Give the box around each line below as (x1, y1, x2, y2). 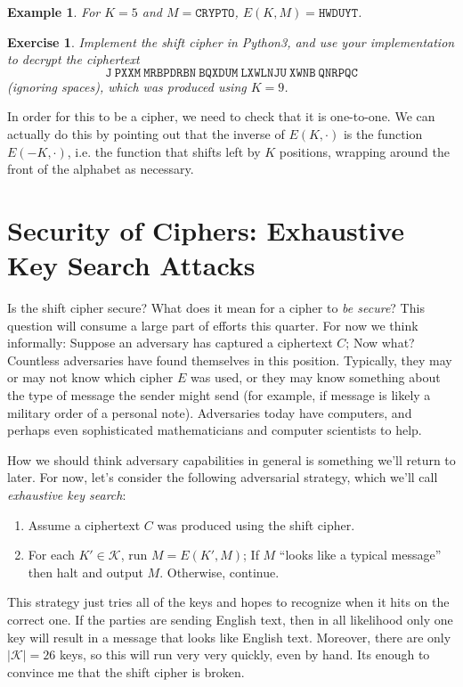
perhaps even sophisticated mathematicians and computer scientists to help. (7, 421, 422, 439)
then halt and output (28, 562, 143, 581)
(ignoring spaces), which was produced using (7, 77, 247, 95)
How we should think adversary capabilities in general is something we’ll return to (7, 450, 456, 469)
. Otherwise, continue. (159, 562, 280, 581)
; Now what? (345, 333, 415, 352)
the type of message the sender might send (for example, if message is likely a (7, 386, 431, 405)
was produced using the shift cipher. (157, 515, 355, 534)
